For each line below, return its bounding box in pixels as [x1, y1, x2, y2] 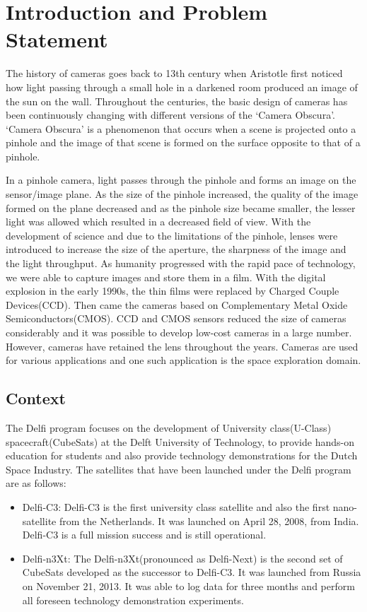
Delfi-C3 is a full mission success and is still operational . [22, 527, 267, 542]
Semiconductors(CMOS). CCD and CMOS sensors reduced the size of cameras [6, 311, 346, 326]
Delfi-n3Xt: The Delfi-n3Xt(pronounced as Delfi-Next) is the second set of [22, 551, 343, 565]
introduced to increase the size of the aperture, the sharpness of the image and [6, 242, 346, 257]
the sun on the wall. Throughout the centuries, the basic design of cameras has [6, 93, 348, 108]
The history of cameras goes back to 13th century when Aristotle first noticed [6, 66, 343, 81]
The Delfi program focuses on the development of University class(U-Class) [6, 420, 332, 435]
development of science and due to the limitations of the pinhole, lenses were [6, 228, 338, 242]
